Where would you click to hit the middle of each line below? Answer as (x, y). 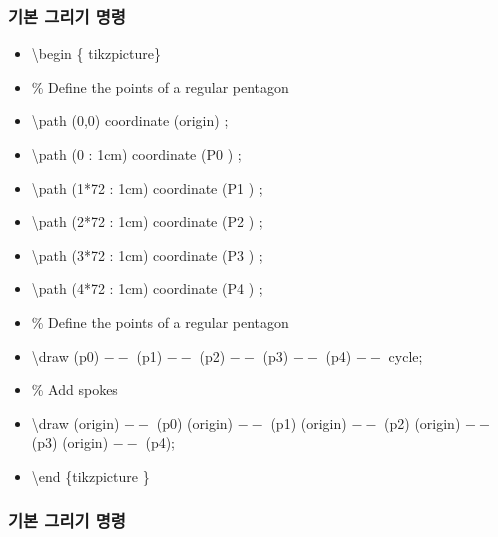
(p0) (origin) (195, 422)
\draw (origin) (75, 422)
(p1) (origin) (308, 422)
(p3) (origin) (70, 442)
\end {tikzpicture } (90, 475)
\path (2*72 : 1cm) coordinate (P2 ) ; (147, 221)
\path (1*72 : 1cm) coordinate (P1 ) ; (147, 187)
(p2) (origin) (422, 422)
